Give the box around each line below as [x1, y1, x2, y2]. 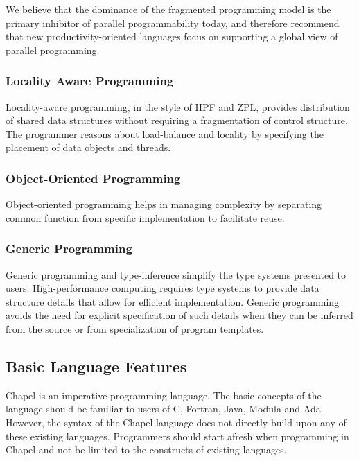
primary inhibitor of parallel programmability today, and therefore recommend [6, 15, 340, 30]
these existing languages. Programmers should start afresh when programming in [6, 428, 349, 443]
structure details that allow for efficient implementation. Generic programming [6, 294, 340, 308]
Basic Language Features [6, 355, 187, 376]
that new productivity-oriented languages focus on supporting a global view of [6, 29, 338, 44]
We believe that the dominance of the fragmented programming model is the [6, 2, 331, 16]
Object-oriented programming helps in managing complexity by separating [6, 197, 322, 211]
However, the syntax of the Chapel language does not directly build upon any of [6, 415, 347, 429]
